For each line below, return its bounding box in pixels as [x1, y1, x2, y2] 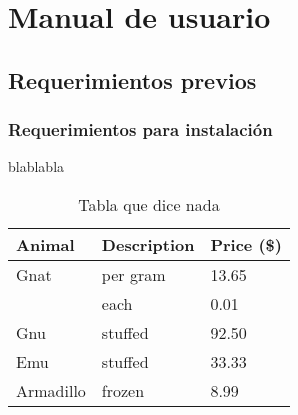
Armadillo [16, 378, 86, 402]
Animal [16, 232, 75, 256]
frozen [101, 378, 145, 402]
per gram [101, 262, 166, 286]
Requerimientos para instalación [8, 117, 273, 142]
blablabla [8, 156, 65, 177]
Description [101, 232, 195, 256]
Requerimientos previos [8, 64, 257, 95]
